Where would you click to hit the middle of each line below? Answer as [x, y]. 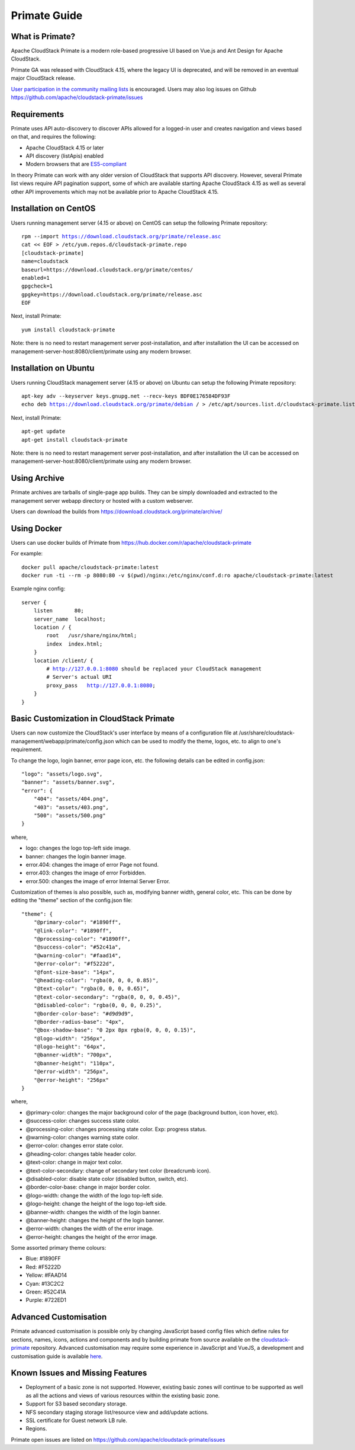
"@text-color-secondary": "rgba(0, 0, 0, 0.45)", [107, 997]
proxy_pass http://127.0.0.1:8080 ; [101, 685]
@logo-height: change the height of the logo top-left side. [96, 1204]
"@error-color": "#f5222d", [74, 964]
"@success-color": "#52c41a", [77, 947]
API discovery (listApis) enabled [64, 156]
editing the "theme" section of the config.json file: [72, 900]
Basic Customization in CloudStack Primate [93, 719]
